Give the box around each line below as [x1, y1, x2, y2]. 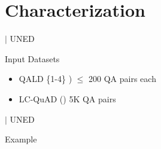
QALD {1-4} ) [19, 72, 72, 85]
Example [5, 133, 37, 145]
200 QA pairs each [89, 72, 156, 85]
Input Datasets [5, 52, 60, 65]
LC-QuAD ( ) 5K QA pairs [19, 92, 116, 105]
